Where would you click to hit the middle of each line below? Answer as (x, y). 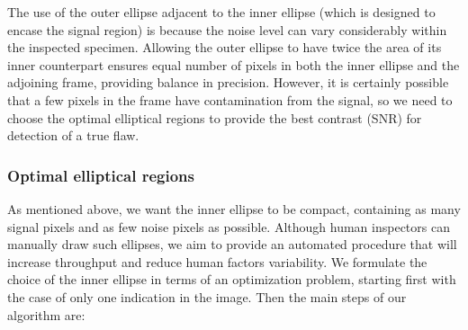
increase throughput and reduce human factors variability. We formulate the (217, 261)
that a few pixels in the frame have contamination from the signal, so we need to (230, 99)
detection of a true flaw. (73, 135)
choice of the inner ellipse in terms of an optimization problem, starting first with (232, 279)
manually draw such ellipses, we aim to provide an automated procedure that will (232, 244)
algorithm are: (46, 314)
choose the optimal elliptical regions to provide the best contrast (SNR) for (215, 117)
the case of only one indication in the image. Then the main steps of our (207, 296)
